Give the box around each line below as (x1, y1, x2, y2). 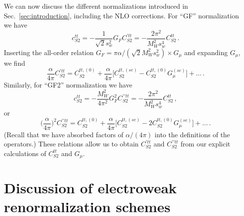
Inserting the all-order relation (4, 47, 94, 57)
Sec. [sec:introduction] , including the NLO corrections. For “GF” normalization (4, 10, 239, 20)
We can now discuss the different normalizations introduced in (4, 1, 188, 11)
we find (4, 58, 25, 68)
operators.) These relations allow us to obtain (4, 139, 139, 149)
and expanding (184, 47, 228, 57)
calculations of (4, 148, 46, 158)
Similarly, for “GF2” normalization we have (4, 79, 132, 89)
